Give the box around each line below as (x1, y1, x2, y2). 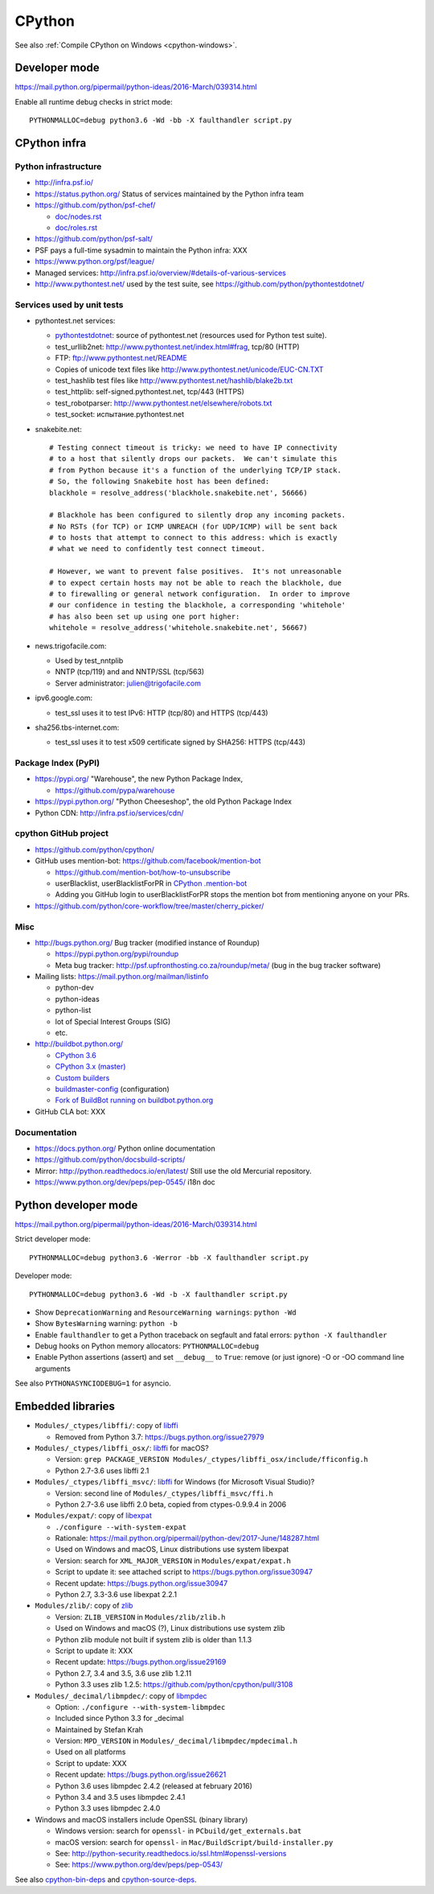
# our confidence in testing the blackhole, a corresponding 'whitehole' (49, 600, 346, 610)
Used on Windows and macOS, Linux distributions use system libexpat (55, 1545, 289, 1554)
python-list (55, 1006, 92, 1015)
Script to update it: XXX (55, 1645, 133, 1655)
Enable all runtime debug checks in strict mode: (14, 97, 173, 106)
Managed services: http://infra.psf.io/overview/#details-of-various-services (35, 268, 287, 278)
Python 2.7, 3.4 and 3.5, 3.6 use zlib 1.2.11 (55, 1668, 192, 1678)
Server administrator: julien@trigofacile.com (55, 678, 201, 688)
